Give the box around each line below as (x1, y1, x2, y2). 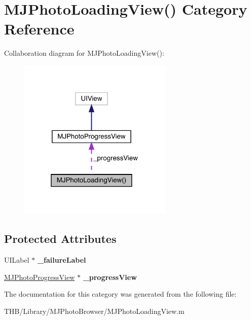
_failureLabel (37, 255, 86, 265)
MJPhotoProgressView (4, 271, 75, 282)
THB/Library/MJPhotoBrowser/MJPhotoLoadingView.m (4, 305, 185, 316)
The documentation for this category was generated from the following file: (4, 289, 237, 299)
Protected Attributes (4, 231, 117, 246)
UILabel (4, 255, 29, 265)
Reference (4, 18, 75, 39)
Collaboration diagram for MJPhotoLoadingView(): (4, 48, 164, 58)
